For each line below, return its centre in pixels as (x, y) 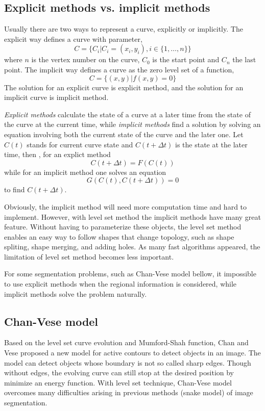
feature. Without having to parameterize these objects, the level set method (123, 227)
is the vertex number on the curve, (86, 59)
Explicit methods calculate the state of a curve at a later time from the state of (127, 114)
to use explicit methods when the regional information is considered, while (121, 284)
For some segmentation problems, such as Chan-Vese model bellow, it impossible (130, 274)
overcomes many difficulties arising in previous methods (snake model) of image (129, 392)
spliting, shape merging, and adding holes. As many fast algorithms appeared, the (132, 247)
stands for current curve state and (80, 144)
